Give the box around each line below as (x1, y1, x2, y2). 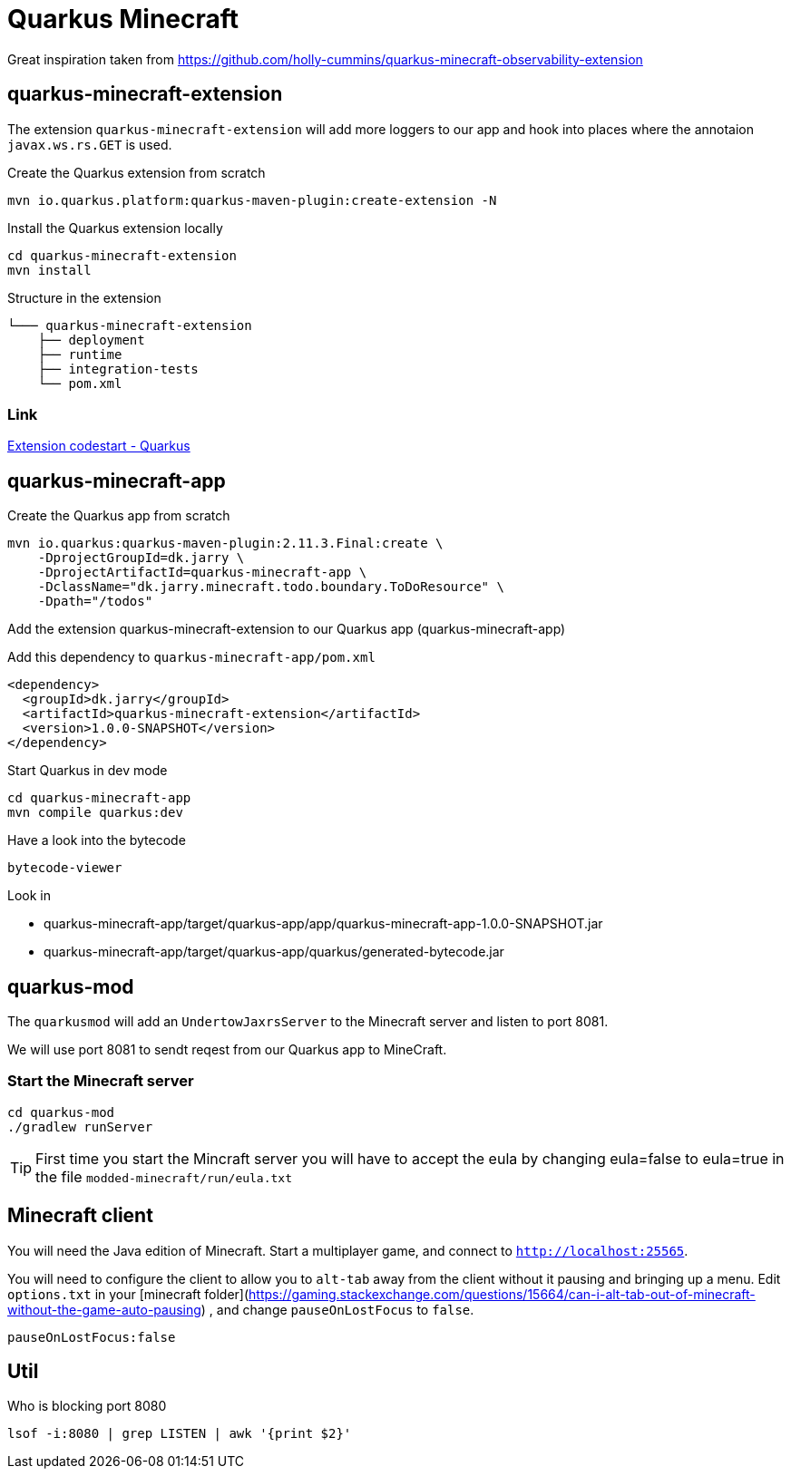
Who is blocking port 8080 (7, 1398, 167, 1414)
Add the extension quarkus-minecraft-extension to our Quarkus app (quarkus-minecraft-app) (7, 621, 566, 637)
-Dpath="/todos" (37, 594, 153, 609)
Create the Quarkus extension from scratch (7, 164, 266, 180)
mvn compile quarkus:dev (7, 805, 183, 821)
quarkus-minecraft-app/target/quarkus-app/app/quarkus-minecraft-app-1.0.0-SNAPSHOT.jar (44, 916, 603, 932)
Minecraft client (7, 1204, 153, 1228)
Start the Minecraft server (7, 1072, 194, 1091)
